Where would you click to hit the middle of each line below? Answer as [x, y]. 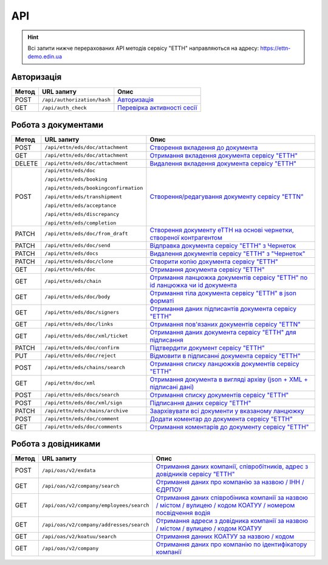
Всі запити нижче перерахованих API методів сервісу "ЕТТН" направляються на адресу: [143, 48]
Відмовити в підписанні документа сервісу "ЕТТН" [225, 356]
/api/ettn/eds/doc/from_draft [87, 234]
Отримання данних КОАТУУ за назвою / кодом [225, 536]
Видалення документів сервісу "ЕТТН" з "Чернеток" [228, 254]
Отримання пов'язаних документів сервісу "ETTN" [225, 324]
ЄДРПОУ [169, 490]
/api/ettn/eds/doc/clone [79, 262]
